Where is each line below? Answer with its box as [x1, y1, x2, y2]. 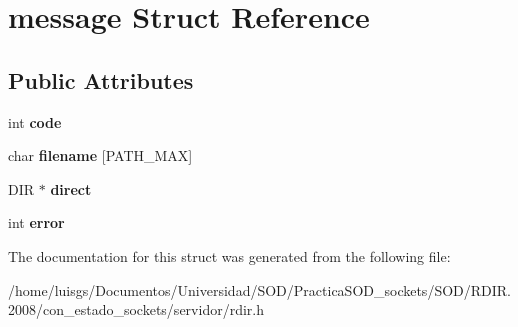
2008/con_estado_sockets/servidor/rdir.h [8, 299, 264, 320]
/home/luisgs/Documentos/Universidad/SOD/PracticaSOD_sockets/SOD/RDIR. [8, 279, 512, 300]
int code [8, 111, 62, 132]
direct [50, 178, 92, 199]
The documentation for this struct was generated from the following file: [8, 245, 451, 266]
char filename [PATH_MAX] [8, 145, 193, 166]
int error [8, 212, 65, 233]
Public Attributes [8, 64, 194, 95]
